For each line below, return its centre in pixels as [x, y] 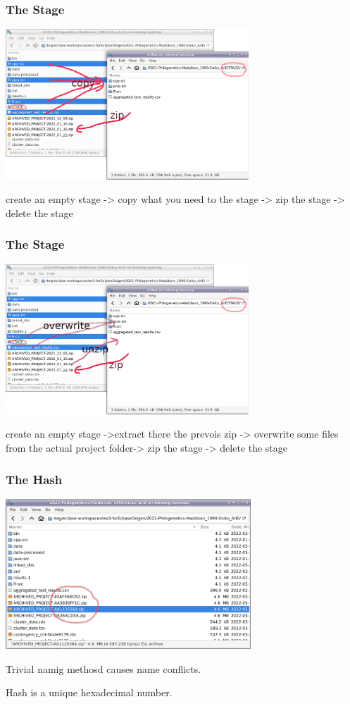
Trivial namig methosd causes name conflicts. [104, 668]
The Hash [34, 479]
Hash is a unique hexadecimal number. [89, 692]
